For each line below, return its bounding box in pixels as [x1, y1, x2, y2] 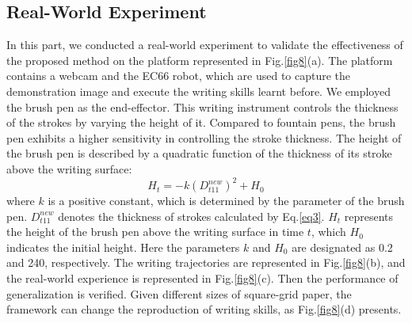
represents [344, 207, 394, 224]
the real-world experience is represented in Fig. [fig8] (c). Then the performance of [6, 270, 399, 287]
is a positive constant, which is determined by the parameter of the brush [48, 192, 405, 209]
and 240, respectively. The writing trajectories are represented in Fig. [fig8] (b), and [6, 254, 406, 271]
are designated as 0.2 [292, 238, 393, 255]
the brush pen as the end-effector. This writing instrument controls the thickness [6, 98, 399, 115]
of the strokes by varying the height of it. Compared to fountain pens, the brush [6, 114, 396, 131]
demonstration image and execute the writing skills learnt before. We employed [6, 82, 391, 99]
